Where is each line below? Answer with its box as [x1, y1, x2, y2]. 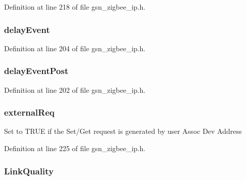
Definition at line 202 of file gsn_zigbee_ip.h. [4, 84, 146, 95]
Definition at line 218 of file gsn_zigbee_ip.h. [4, 2, 146, 12]
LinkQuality [4, 164, 54, 177]
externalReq [4, 106, 55, 119]
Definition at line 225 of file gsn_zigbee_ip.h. [4, 143, 146, 154]
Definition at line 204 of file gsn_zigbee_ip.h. [4, 43, 146, 53]
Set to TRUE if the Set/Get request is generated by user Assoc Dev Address [4, 126, 242, 136]
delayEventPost [4, 64, 68, 77]
